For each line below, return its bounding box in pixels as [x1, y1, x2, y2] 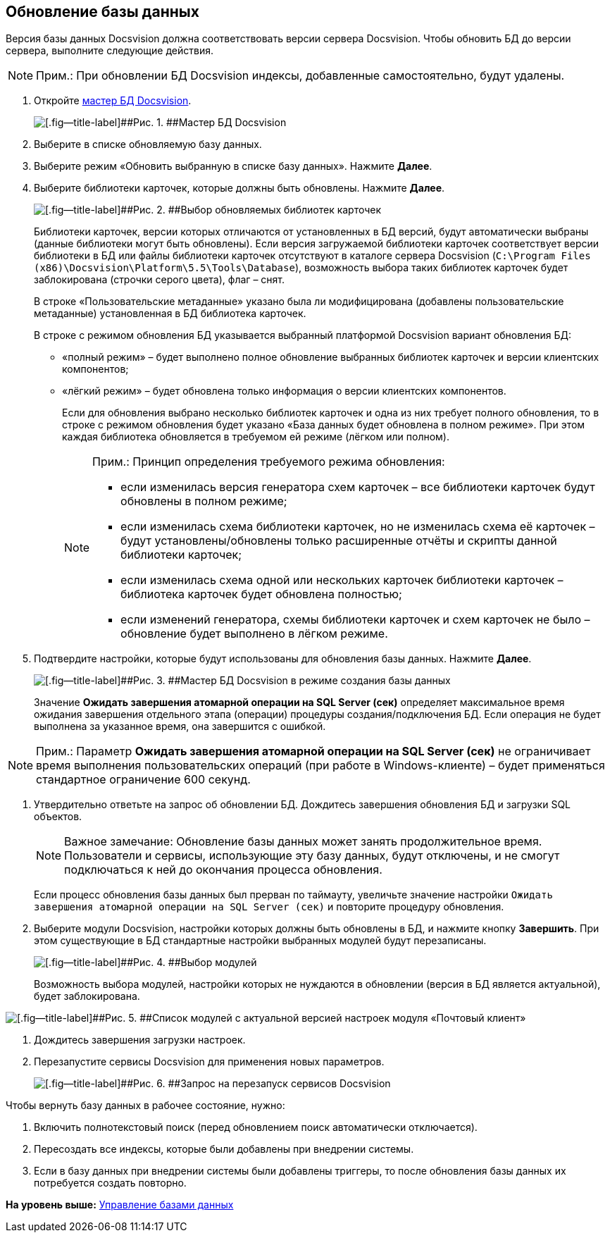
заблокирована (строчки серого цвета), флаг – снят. [34, 273, 285, 286]
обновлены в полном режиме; [120, 494, 287, 509]
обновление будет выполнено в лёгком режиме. [120, 626, 388, 641]
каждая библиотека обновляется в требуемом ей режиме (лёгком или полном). [62, 431, 449, 443]
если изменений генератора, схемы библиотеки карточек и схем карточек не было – [120, 612, 590, 627]
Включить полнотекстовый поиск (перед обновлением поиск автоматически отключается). [34, 1121, 478, 1134]
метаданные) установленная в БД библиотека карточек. [34, 307, 306, 320]
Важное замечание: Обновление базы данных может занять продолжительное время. [64, 834, 542, 849]
